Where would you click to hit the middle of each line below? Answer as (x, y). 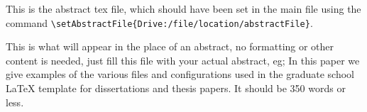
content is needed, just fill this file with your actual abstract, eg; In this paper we (183, 60)
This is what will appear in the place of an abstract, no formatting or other (170, 46)
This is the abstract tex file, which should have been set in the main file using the (183, 9)
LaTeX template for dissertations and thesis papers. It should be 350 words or (176, 88)
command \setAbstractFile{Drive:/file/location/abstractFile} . (159, 22)
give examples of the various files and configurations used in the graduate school (180, 74)
